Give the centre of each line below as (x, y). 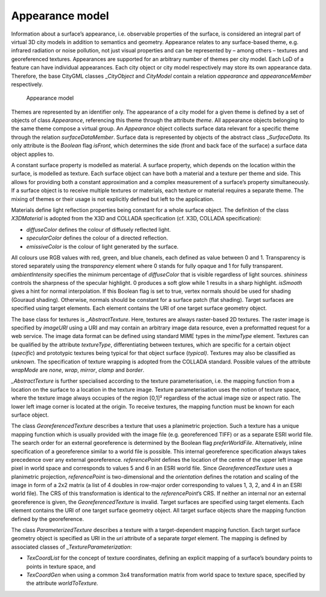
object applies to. (33, 154)
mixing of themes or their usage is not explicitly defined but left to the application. (113, 199)
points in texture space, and (61, 566)
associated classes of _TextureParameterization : (72, 547)
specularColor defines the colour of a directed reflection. (97, 238)
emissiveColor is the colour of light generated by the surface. (102, 246)
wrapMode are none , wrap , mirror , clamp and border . (78, 370)
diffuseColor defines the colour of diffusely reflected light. (99, 229)
